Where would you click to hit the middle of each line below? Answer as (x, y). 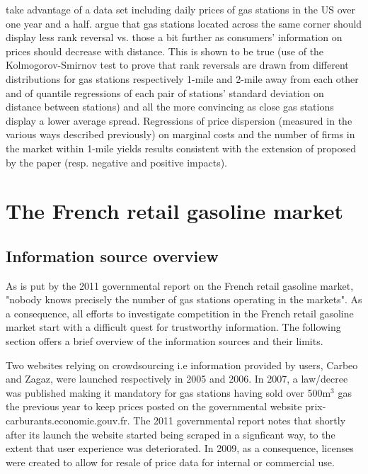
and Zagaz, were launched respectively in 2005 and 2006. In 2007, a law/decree (177, 379)
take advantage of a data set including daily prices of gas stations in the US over (180, 9)
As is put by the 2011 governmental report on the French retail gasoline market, (180, 285)
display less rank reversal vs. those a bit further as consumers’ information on (174, 37)
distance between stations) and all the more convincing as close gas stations (170, 107)
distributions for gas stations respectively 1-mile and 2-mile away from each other (182, 78)
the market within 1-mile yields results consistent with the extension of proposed (181, 148)
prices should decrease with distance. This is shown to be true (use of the (165, 51)
